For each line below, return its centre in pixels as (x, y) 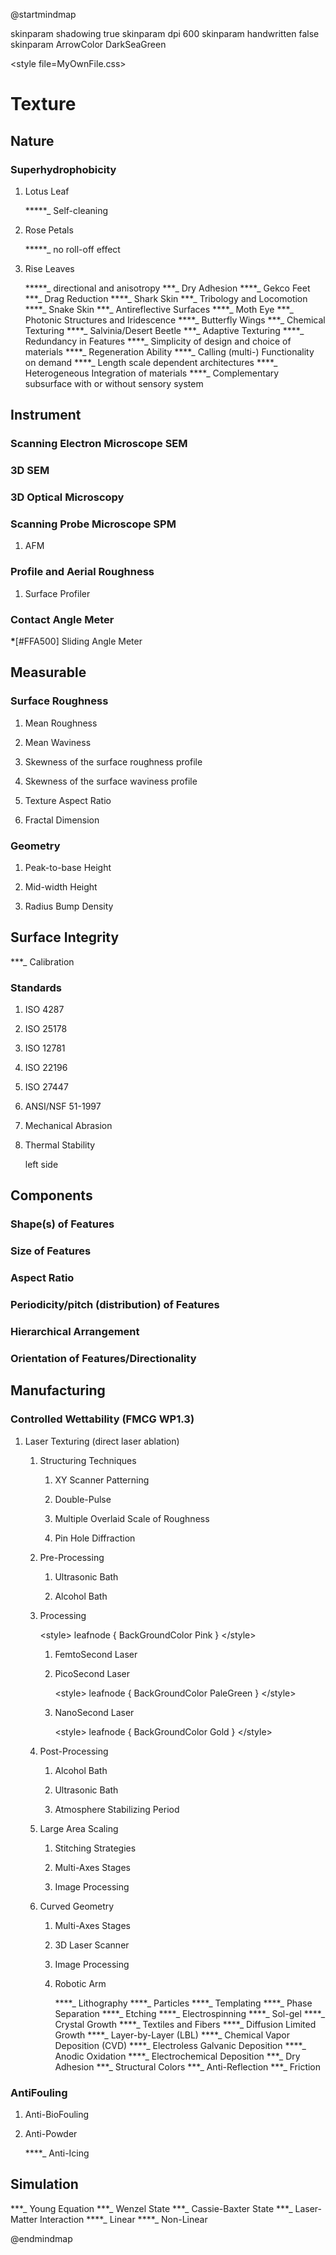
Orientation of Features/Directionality (103, 1358)
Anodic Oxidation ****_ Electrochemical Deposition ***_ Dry (177, 2056)
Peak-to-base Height (68, 867)
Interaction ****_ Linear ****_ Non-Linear (123, 2219)
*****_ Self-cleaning (66, 210)
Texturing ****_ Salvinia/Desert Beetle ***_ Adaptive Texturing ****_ (164, 330)
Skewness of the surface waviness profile (111, 781)
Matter (24, 2219)
